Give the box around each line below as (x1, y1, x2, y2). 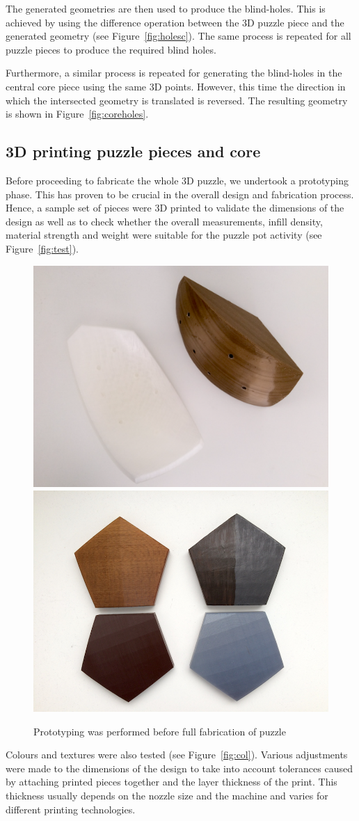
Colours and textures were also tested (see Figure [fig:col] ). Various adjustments (6, 747, 348, 762)
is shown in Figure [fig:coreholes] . (6, 106, 149, 121)
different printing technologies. (6, 802, 136, 816)
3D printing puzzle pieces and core (6, 141, 261, 162)
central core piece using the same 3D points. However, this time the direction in (6, 79, 346, 93)
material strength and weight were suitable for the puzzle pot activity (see (6, 228, 322, 242)
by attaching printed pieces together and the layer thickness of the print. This (6, 774, 337, 789)
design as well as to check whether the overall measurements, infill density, (6, 214, 323, 228)
